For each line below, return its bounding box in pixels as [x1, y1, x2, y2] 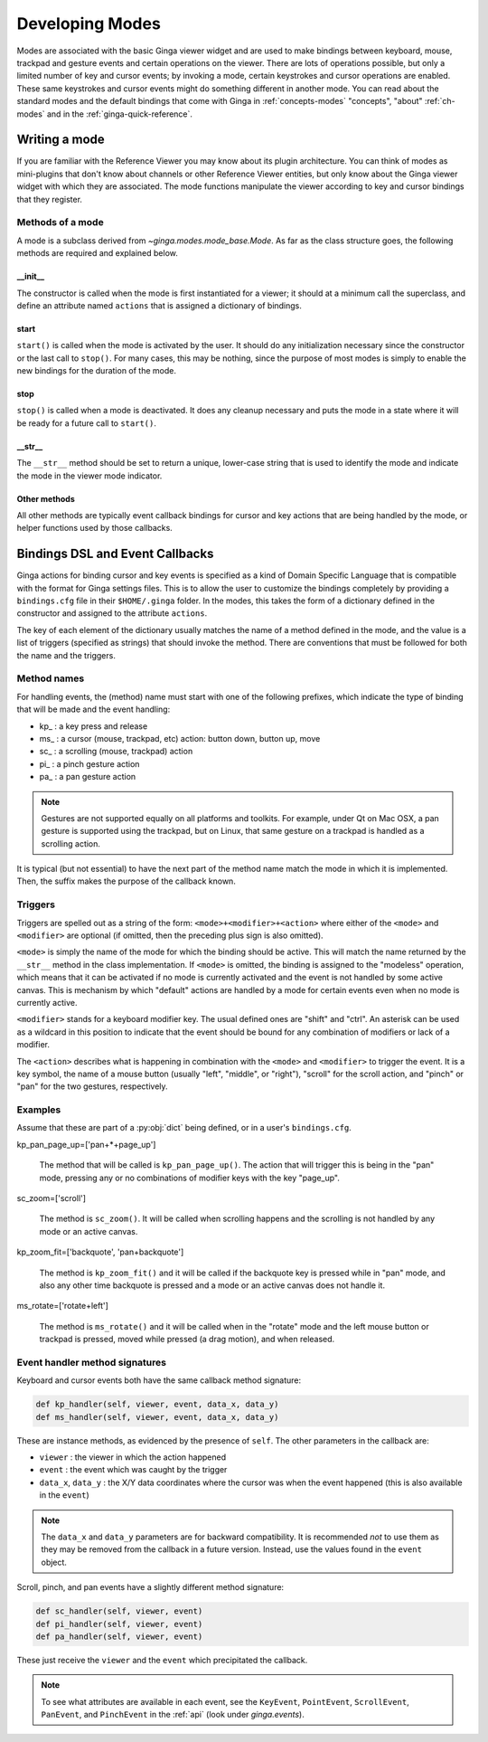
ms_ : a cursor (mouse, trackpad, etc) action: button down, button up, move [39, 733, 321, 743]
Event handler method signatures [16, 1356, 167, 1368]
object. [41, 1557, 68, 1567]
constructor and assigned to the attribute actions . [16, 608, 208, 619]
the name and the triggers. [16, 649, 117, 660]
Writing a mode [16, 132, 106, 147]
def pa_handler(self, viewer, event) [35, 1631, 203, 1642]
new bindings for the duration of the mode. [16, 365, 176, 376]
